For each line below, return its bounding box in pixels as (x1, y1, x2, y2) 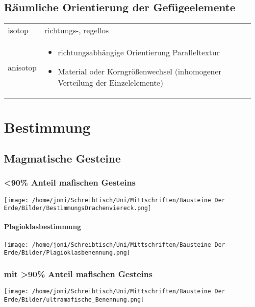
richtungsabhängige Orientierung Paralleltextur (57, 47, 220, 58)
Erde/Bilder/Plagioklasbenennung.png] (4, 249, 130, 257)
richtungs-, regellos (44, 24, 109, 36)
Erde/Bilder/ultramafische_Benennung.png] (4, 296, 145, 303)
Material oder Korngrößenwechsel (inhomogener (57, 66, 222, 77)
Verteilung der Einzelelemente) (57, 77, 163, 89)
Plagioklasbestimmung (4, 221, 81, 232)
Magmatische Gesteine (4, 150, 121, 165)
